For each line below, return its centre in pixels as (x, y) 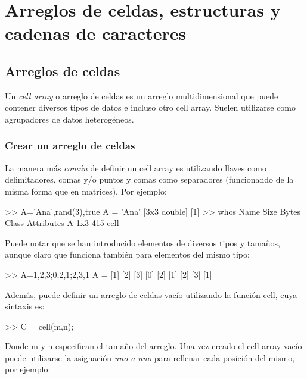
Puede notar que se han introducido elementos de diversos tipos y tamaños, (142, 242)
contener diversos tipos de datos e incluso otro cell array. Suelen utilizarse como (150, 107)
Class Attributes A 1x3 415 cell (62, 223)
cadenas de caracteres (96, 33)
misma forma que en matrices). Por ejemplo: (86, 191)
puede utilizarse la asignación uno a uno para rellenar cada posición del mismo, (150, 357)
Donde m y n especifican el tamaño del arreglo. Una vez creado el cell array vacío (153, 346)
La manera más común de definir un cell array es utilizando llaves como (136, 167)
